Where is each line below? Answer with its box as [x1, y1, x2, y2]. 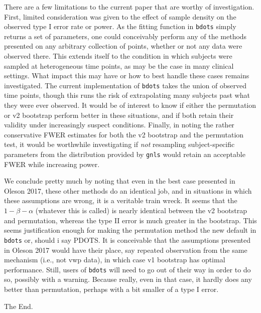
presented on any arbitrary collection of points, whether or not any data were [4, 41, 242, 51]
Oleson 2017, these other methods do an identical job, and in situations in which [4, 185, 252, 196]
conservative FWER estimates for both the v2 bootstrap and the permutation [4, 129, 244, 139]
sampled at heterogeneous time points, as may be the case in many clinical [4, 60, 234, 71]
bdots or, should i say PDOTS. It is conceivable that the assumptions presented [4, 234, 251, 245]
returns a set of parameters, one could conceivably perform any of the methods [4, 31, 247, 41]
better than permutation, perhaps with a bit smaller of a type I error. [4, 283, 219, 294]
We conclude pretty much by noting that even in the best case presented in [4, 176, 235, 186]
